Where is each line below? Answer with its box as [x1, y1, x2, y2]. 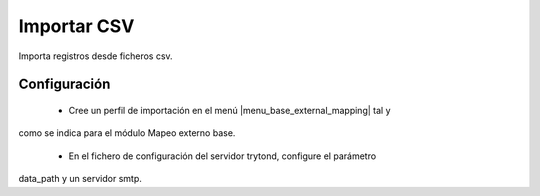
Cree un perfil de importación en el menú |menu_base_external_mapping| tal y [68, 104, 391, 116]
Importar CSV [18, 15, 135, 37]
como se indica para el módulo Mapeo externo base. [18, 127, 236, 139]
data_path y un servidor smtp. [18, 173, 142, 185]
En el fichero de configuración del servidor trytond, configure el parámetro [68, 150, 377, 162]
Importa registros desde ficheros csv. [18, 50, 174, 62]
